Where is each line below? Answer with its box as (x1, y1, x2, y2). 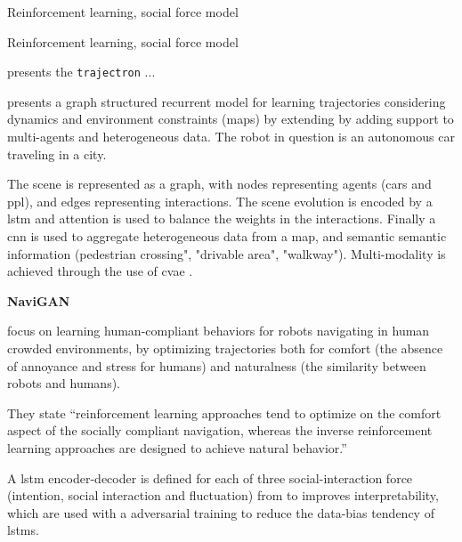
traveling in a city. (7, 144, 107, 163)
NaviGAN (7, 291, 70, 310)
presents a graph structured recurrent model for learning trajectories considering (7, 92, 446, 110)
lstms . (7, 521, 39, 539)
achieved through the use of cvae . (7, 262, 193, 280)
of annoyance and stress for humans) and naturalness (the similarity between (7, 356, 426, 375)
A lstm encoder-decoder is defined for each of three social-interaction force (7, 468, 413, 487)
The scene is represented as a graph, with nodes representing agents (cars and (7, 174, 432, 193)
